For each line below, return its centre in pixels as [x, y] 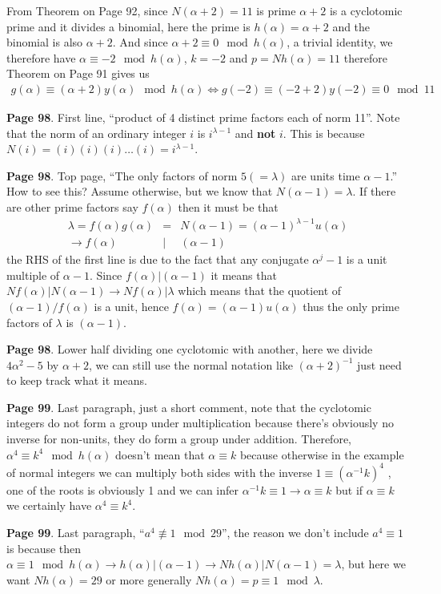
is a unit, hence [131, 306]
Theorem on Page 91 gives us [78, 73]
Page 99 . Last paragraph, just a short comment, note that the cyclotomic [189, 407]
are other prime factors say [72, 206]
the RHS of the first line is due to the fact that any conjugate [158, 259]
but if [349, 489]
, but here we [373, 564]
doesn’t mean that [160, 454]
